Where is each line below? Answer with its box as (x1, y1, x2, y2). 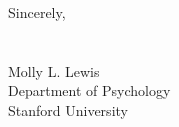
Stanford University (8, 99, 128, 120)
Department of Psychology (8, 80, 171, 101)
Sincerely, (8, 2, 66, 22)
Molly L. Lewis (8, 60, 100, 81)
